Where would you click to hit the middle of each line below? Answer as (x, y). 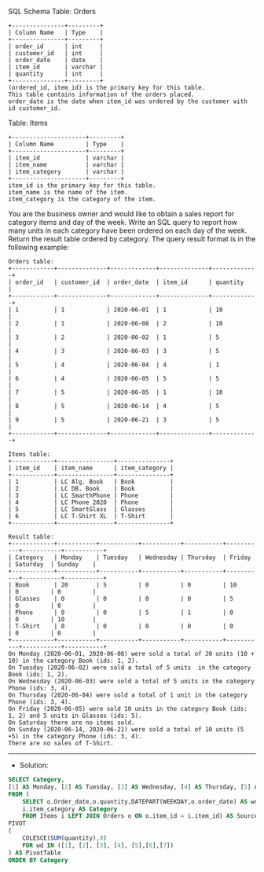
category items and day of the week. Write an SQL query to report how (123, 222)
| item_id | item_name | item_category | (91, 468)
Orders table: (31, 262)
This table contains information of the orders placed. (101, 94)
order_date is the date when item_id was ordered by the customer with (128, 101)
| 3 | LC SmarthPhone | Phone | (91, 495)
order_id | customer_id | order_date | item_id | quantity (130, 282)
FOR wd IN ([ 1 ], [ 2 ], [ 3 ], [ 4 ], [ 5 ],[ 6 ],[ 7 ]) (98, 845)
